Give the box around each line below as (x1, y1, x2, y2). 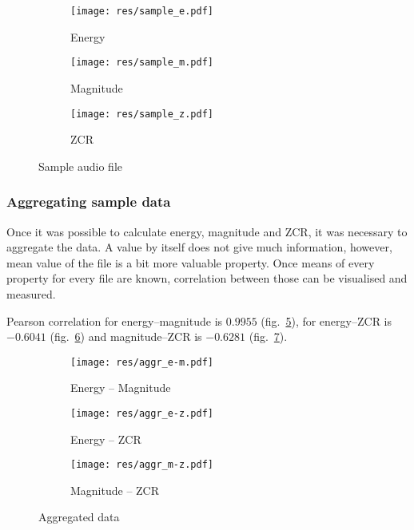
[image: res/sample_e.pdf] (70, 6, 213, 17)
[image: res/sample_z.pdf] (70, 108, 213, 120)
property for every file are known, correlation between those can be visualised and (6, 270, 408, 287)
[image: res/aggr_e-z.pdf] (70, 407, 213, 419)
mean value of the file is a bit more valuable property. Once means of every (6, 254, 375, 271)
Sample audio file (38, 157, 123, 174)
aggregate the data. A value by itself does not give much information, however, (6, 239, 392, 255)
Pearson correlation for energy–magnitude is (6, 312, 223, 329)
